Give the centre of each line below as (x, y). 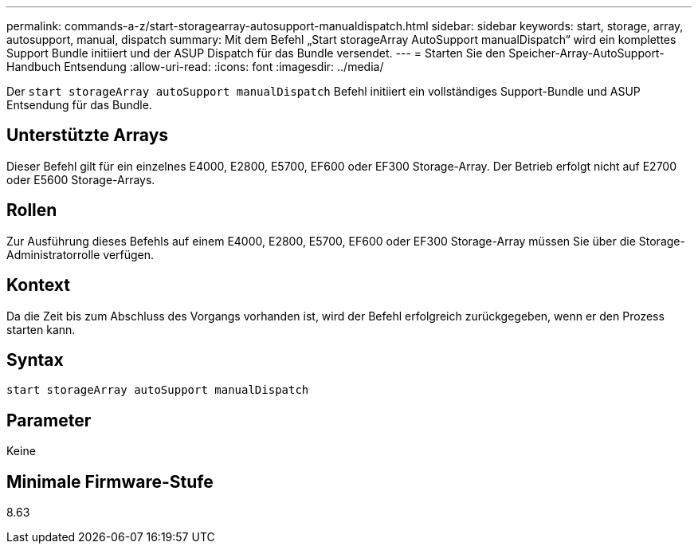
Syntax (35, 359)
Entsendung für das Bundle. (79, 105)
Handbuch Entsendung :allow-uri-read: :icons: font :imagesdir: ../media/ (195, 67)
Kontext (38, 285)
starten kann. (41, 329)
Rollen (32, 210)
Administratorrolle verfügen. (80, 254)
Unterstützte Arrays (88, 136)
